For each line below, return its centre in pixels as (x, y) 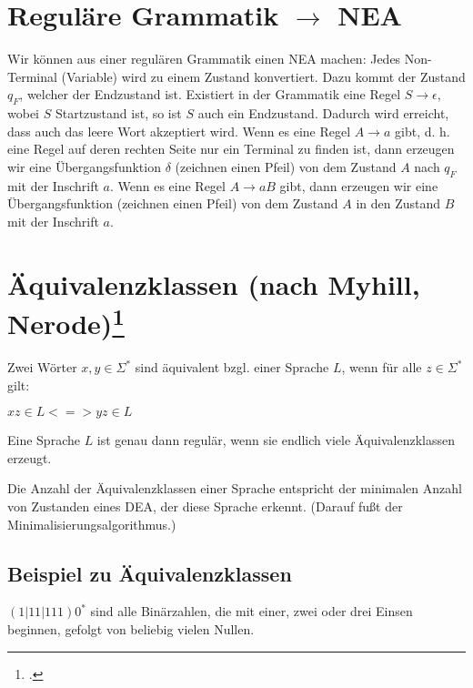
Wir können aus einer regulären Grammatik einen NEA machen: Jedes (204, 59)
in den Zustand (398, 203)
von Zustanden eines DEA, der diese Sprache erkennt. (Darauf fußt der (205, 506)
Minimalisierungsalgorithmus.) (92, 524)
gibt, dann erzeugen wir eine (359, 185)
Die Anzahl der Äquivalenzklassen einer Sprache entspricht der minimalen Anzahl (235, 488)
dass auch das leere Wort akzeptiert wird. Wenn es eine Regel (179, 131)
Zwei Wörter (42, 367)
